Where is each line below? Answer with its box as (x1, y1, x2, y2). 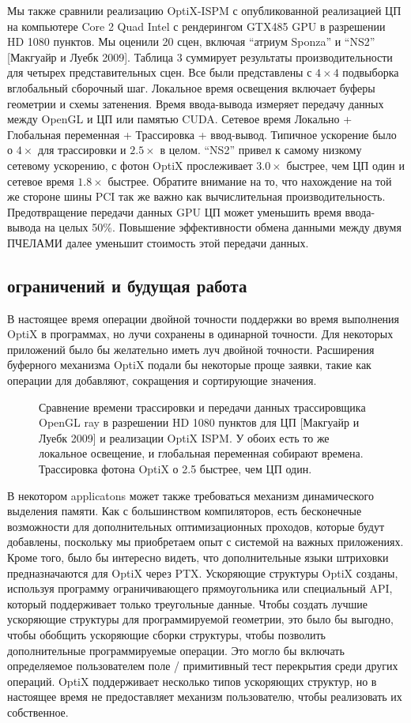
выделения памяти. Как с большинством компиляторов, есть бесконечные (7, 503, 362, 519)
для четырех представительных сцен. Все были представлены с (7, 64, 312, 81)
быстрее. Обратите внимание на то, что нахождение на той (107, 172, 392, 189)
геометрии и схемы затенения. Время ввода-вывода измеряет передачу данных (7, 95, 384, 111)
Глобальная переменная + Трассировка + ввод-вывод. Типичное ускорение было (7, 126, 397, 142)
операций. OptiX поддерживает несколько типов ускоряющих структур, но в (7, 672, 377, 689)
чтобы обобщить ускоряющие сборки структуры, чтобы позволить (7, 626, 326, 642)
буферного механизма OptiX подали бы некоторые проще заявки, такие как (7, 356, 371, 373)
